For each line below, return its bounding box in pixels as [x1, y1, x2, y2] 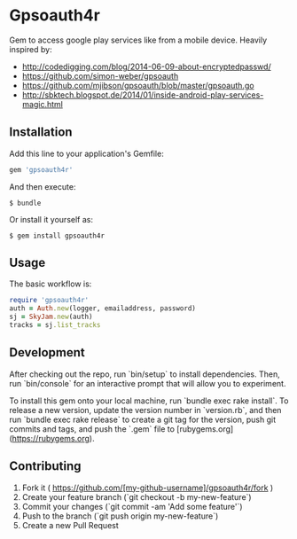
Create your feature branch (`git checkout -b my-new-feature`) [21, 491, 252, 502]
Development [9, 345, 86, 360]
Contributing [9, 458, 82, 474]
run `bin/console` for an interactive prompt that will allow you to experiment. [9, 378, 286, 388]
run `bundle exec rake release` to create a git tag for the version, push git [9, 414, 277, 425]
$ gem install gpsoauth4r [9, 231, 105, 240]
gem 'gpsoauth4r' [9, 165, 74, 174]
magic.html [21, 98, 64, 109]
